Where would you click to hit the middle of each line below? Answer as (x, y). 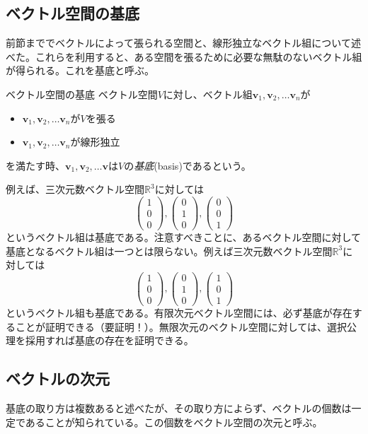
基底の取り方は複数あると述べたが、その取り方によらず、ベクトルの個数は (179, 408)
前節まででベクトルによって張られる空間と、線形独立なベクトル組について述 (183, 43)
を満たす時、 (35, 165)
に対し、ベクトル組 (208, 94)
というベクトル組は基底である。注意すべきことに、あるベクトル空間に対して (184, 237)
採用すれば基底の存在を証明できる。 (109, 340)
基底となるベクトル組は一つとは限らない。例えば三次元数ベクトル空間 (169, 251)
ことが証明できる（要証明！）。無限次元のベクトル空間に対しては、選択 (181, 326)
